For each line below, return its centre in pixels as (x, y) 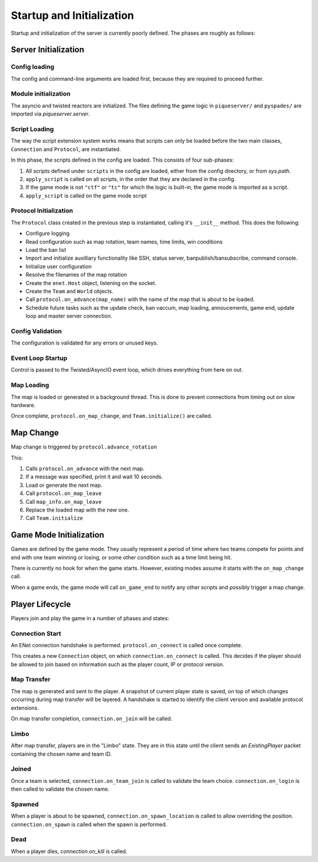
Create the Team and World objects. (69, 291)
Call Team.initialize (54, 518)
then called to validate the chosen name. (60, 789)
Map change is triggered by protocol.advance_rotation (84, 447)
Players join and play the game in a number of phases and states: (90, 618)
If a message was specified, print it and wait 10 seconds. (94, 477)
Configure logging (48, 234)
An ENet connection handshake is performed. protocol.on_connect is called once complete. (127, 645)
